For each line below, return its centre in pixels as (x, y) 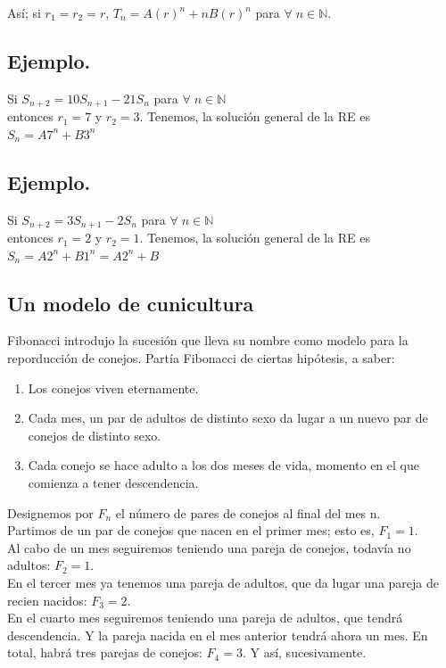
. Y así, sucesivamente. (304, 652)
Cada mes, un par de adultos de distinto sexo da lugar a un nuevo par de (228, 418)
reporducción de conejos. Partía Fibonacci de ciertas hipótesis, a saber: (201, 358)
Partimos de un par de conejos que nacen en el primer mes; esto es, (191, 530)
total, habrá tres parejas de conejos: (105, 652)
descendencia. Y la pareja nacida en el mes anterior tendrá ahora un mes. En (218, 635)
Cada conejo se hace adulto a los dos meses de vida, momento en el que (223, 465)
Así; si (24, 12)
